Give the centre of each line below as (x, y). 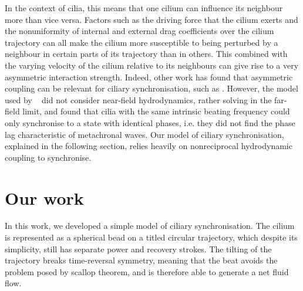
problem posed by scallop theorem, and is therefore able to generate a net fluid (147, 271)
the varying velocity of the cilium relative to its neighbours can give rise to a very (152, 65)
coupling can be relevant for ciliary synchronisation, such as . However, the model (151, 88)
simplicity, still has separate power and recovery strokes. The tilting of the (138, 248)
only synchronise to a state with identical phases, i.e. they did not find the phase (150, 122)
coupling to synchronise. (48, 157)
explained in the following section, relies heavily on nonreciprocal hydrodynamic (149, 146)
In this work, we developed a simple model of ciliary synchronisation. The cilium (150, 226)
